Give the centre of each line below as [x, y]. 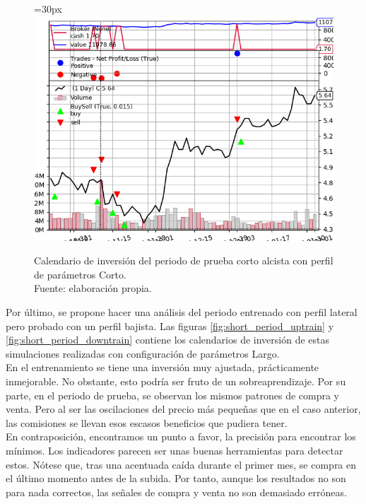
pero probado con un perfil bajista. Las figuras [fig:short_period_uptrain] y [170, 326]
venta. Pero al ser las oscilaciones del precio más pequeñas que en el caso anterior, [183, 409]
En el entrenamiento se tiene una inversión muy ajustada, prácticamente [163, 367]
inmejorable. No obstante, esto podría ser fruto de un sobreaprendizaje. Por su [176, 381]
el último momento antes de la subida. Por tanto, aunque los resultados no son [176, 478]
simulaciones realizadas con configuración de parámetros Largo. [143, 353]
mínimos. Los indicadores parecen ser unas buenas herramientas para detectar [175, 450]
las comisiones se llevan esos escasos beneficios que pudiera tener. [147, 422]
